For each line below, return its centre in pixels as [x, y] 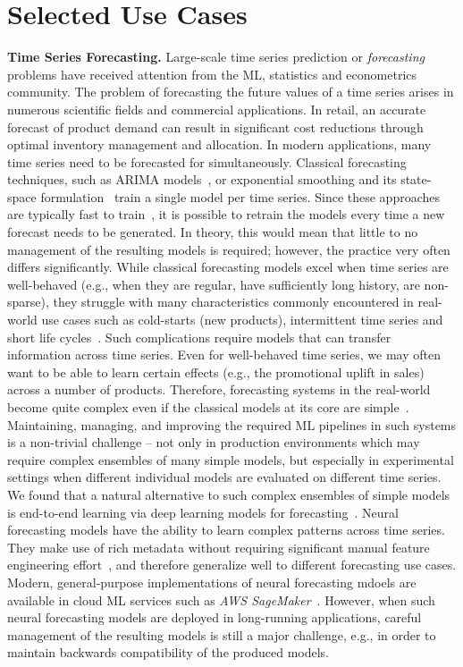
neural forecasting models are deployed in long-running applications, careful [215, 617]
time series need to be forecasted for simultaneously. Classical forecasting [207, 161]
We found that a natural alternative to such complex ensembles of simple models [229, 494]
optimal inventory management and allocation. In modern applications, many [219, 144]
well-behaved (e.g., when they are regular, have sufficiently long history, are [214, 284]
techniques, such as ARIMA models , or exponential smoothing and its [202, 179]
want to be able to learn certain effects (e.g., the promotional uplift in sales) [216, 371]
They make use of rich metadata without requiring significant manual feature [219, 547]
